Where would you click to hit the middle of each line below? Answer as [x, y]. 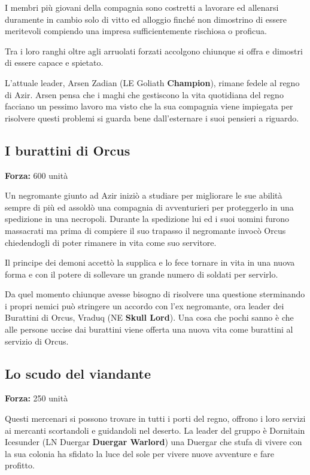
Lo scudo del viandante [78, 373]
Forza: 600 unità [37, 175]
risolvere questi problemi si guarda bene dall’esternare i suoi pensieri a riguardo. [152, 118]
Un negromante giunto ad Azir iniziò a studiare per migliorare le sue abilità [144, 195]
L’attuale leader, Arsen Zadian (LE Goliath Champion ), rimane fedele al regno [152, 82]
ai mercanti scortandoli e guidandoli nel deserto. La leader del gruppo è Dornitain [155, 430]
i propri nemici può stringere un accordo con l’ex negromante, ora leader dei [145, 305]
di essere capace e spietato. [54, 63]
